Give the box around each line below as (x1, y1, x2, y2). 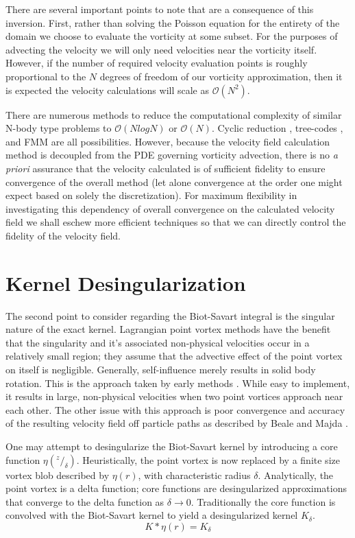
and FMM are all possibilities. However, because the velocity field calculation (5, 134, 330, 148)
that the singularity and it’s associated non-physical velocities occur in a (5, 335, 310, 349)
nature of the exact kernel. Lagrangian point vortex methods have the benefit (5, 322, 331, 336)
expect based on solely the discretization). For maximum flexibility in (5, 188, 297, 202)
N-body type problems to (5, 121, 112, 135)
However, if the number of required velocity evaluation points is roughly (5, 56, 308, 70)
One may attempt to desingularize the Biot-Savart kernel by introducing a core (5, 438, 338, 453)
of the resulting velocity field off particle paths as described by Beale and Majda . (5, 416, 348, 430)
